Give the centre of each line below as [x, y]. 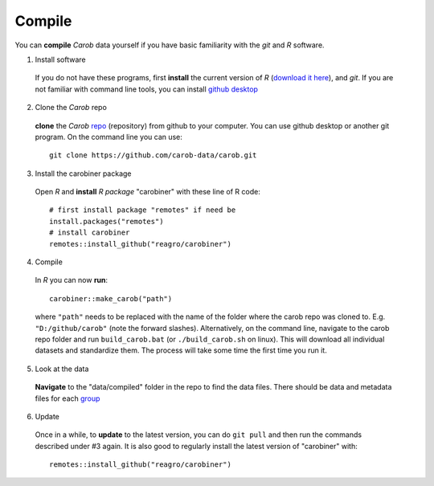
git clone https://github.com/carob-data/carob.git [153, 155]
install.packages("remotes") [106, 221]
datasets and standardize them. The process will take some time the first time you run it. [181, 350]
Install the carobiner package [83, 174]
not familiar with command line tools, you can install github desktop [147, 89]
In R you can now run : [72, 280]
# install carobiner [90, 233]
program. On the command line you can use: [108, 137]
